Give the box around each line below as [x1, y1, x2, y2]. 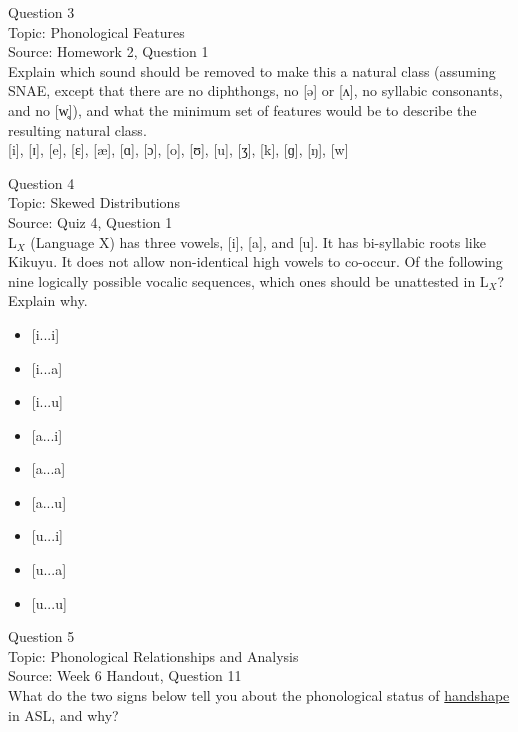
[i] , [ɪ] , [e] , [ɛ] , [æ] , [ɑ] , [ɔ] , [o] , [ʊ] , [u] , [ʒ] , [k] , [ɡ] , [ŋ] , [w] [8, 139, 349, 160]
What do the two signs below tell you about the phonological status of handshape [8, 685, 510, 706]
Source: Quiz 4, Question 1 [8, 211, 173, 232]
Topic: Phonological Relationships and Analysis [8, 645, 299, 666]
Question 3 [8, 2, 75, 22]
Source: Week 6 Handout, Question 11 [8, 665, 242, 686]
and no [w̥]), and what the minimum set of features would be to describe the [8, 99, 477, 120]
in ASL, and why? [8, 704, 119, 725]
